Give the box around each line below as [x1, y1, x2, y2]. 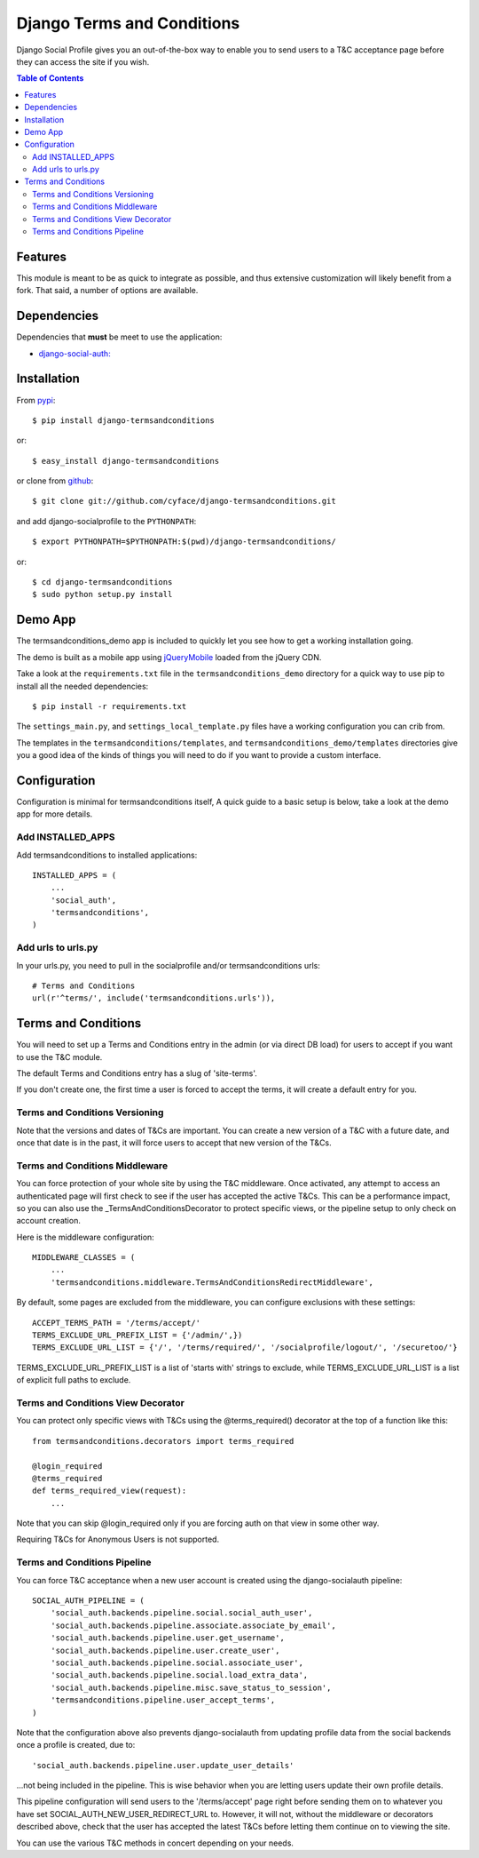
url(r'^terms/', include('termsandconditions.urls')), [32, 993, 276, 1003]
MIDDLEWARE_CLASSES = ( [32, 1253, 136, 1263]
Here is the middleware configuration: [16, 1232, 154, 1242]
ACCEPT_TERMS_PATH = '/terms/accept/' [32, 1318, 201, 1328]
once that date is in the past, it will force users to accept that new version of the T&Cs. [16, 1137, 332, 1148]
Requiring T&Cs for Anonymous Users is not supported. [16, 1534, 220, 1545]
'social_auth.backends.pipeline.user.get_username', [50, 1633, 286, 1643]
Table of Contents [16, 73, 84, 84]
